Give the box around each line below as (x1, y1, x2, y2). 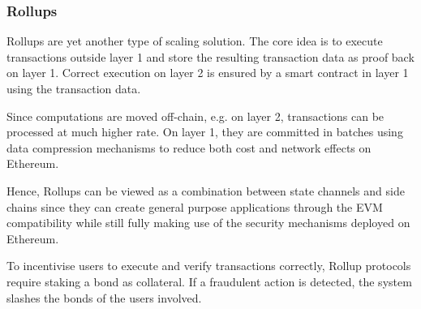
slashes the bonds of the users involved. (6, 289, 202, 306)
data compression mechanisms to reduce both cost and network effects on (6, 139, 372, 156)
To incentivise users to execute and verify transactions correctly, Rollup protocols (6, 257, 411, 274)
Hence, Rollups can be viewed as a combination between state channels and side (6, 182, 405, 199)
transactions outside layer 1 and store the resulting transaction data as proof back (6, 48, 415, 65)
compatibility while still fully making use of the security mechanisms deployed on (6, 214, 410, 231)
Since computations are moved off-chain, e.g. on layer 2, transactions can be (6, 107, 384, 124)
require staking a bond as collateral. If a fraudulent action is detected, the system (6, 273, 412, 290)
